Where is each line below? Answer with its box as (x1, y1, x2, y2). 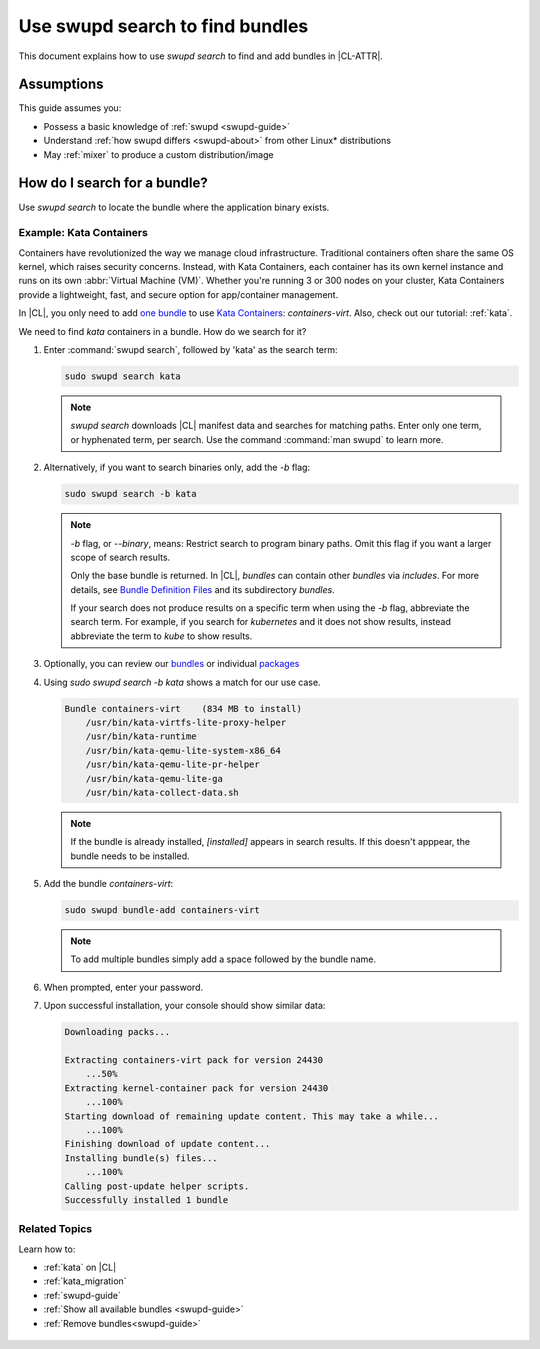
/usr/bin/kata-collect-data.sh (85, 786, 239, 798)
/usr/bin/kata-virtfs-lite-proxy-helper (85, 717, 287, 729)
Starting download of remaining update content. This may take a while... (64, 1110, 440, 1122)
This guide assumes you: (18, 102, 122, 114)
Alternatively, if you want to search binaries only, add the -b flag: (43, 461, 310, 474)
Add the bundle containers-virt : (43, 878, 174, 890)
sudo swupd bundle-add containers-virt (64, 905, 260, 916)
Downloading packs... (64, 1026, 171, 1038)
